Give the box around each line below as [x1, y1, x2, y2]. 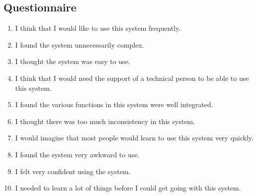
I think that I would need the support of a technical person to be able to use [15, 72, 249, 83]
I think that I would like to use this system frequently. [15, 23, 181, 33]
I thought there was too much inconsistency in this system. [15, 116, 195, 126]
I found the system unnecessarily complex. [15, 39, 144, 50]
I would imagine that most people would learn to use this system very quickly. [15, 132, 254, 143]
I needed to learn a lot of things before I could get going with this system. [15, 183, 241, 193]
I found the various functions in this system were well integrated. [15, 99, 213, 110]
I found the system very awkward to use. [15, 149, 140, 159]
